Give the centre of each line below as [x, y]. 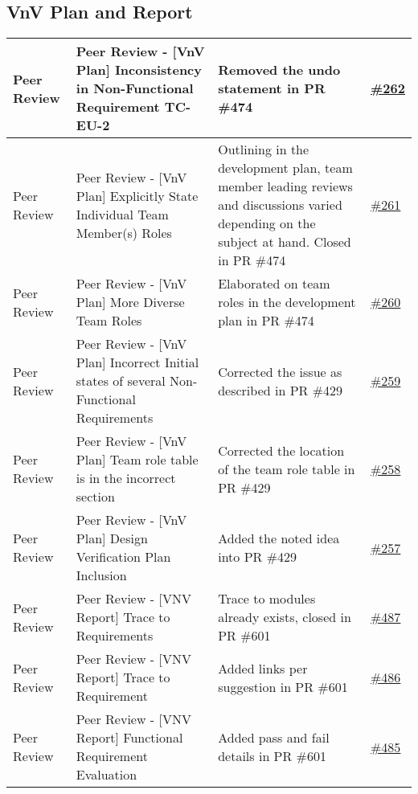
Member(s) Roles [124, 232]
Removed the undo [279, 70]
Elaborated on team [274, 284]
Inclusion [101, 575]
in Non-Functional [135, 88]
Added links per [263, 668]
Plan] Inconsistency [139, 70]
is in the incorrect [126, 478]
